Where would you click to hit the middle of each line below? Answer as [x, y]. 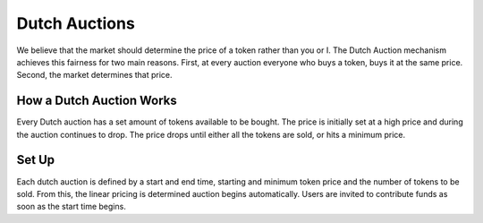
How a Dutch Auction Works [97, 101]
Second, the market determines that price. [95, 75]
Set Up [36, 160]
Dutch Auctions [76, 23]
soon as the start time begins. [72, 207]
